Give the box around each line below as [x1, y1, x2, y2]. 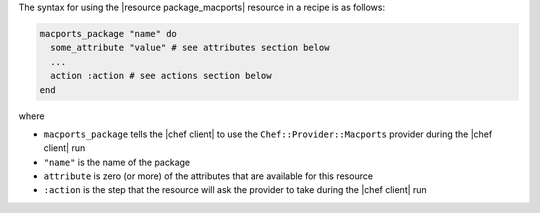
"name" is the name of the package [43, 156, 191, 168]
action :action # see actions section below [50, 70, 272, 82]
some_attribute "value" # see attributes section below [50, 42, 330, 54]
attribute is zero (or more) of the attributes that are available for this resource [43, 170, 374, 182]
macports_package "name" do [39, 28, 177, 39]
